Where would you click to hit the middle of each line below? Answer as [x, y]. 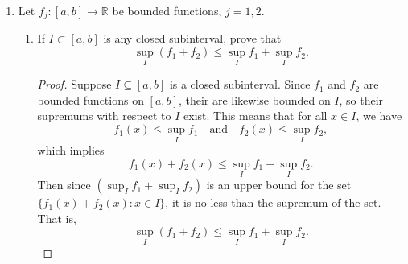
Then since [64, 185]
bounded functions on [91, 99]
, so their [361, 99]
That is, [57, 218]
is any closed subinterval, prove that [192, 38]
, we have [379, 115]
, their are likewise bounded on [254, 99]
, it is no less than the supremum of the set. [273, 202]
